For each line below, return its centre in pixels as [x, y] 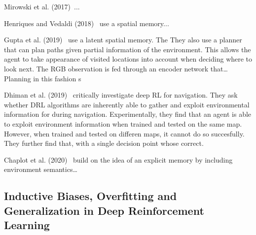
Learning [27, 225]
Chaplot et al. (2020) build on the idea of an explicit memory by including [118, 159]
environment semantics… [41, 169]
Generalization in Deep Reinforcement [104, 210]
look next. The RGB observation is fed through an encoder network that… [116, 68]
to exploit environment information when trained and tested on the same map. [123, 123]
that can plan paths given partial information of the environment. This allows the [128, 49]
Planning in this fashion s [43, 78]
